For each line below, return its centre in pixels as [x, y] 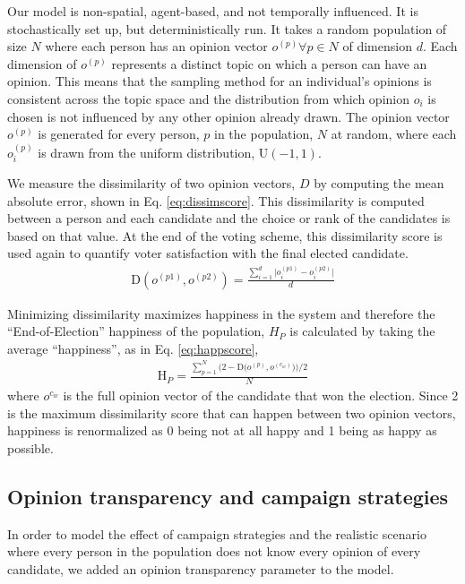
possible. [30, 447]
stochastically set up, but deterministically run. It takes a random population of [227, 28]
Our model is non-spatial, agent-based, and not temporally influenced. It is [213, 11]
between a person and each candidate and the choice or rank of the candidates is [229, 218]
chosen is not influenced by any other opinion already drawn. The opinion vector [228, 116]
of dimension [377, 46]
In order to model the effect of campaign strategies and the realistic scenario [217, 533]
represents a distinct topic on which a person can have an [269, 63]
